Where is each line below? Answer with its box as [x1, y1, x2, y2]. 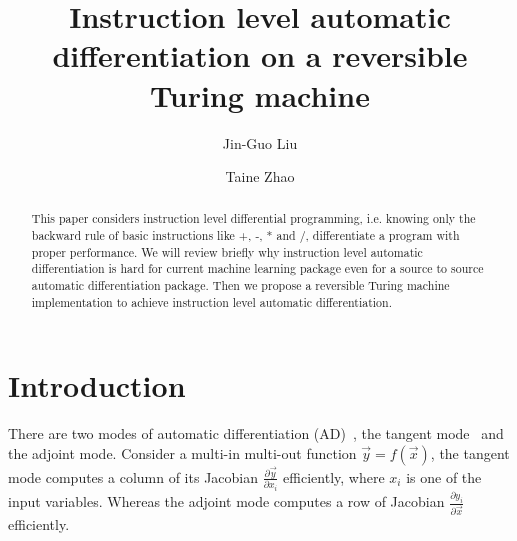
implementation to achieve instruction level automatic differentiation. [31, 293, 392, 310]
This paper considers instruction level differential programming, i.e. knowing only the [31, 210, 476, 227]
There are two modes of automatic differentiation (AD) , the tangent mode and [8, 423, 504, 444]
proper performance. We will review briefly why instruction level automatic [31, 243, 423, 260]
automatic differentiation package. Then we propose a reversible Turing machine [31, 277, 450, 294]
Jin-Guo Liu [222, 132, 298, 153]
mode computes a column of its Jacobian [8, 466, 258, 487]
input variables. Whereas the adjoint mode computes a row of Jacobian [8, 491, 445, 512]
